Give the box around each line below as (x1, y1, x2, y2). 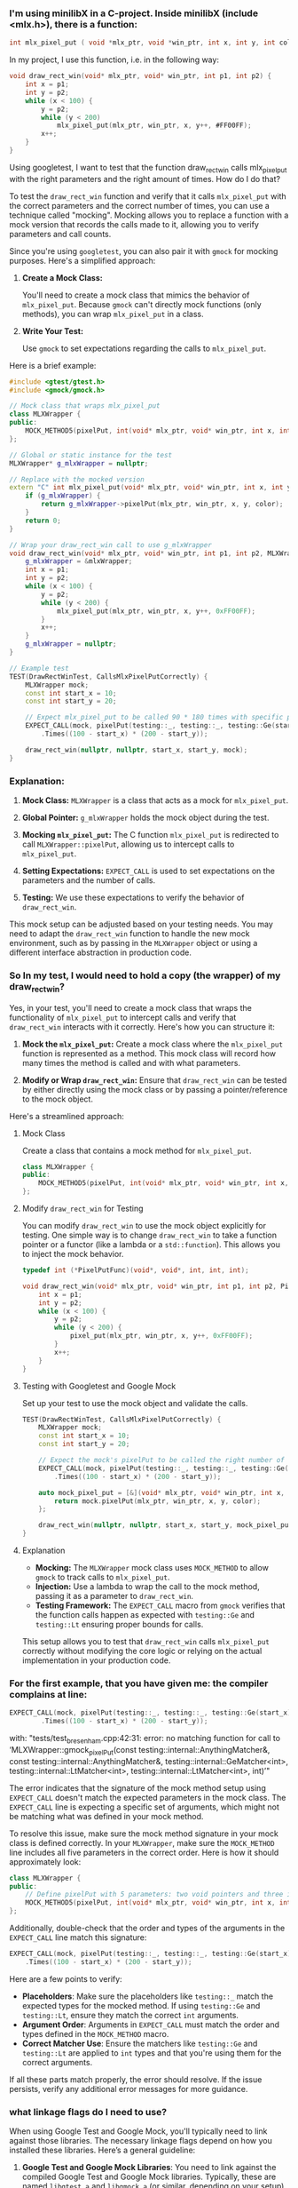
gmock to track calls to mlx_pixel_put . (35, 1571, 170, 1583)
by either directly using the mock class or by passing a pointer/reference (21, 1084, 288, 1094)
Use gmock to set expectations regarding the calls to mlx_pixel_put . (21, 343, 267, 354)
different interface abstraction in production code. (9, 947, 192, 958)
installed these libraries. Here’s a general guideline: (9, 2144, 196, 2156)
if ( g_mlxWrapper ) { (25, 491, 101, 500)
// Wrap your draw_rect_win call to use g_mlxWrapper (9, 540, 213, 549)
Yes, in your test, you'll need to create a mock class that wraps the (9, 1002, 253, 1013)
